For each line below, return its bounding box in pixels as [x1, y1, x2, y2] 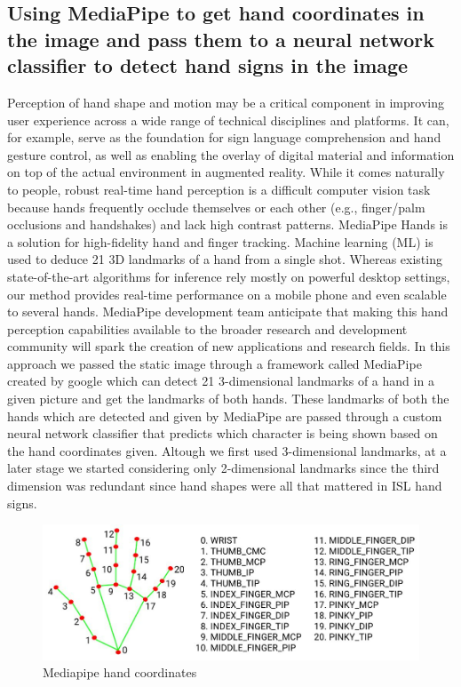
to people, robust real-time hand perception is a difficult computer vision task [7, 180, 431, 198]
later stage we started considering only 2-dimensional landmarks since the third [7, 459, 440, 477]
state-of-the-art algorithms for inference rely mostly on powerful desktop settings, [7, 267, 450, 285]
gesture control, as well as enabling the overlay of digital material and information [7, 145, 455, 164]
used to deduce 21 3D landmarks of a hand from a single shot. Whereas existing [7, 250, 442, 268]
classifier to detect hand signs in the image [7, 52, 409, 79]
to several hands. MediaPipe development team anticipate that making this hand [7, 302, 449, 321]
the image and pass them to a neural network [7, 25, 434, 52]
